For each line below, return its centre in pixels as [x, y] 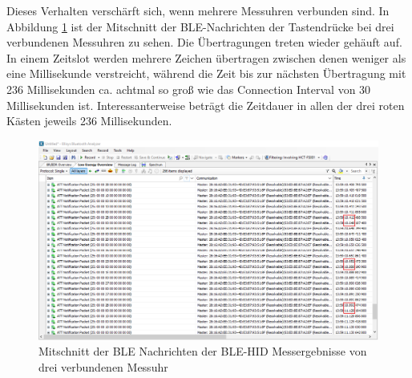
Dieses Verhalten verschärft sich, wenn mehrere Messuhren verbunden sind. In [198, 10]
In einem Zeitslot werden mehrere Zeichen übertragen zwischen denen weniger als [206, 57]
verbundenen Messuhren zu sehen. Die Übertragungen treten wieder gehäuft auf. [204, 42]
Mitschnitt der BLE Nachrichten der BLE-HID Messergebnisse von [203, 351]
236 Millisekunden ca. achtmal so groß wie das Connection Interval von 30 [189, 89]
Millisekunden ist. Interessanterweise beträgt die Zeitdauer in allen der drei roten [206, 105]
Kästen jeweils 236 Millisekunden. [89, 121]
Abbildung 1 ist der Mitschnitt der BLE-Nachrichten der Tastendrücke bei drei [200, 26]
